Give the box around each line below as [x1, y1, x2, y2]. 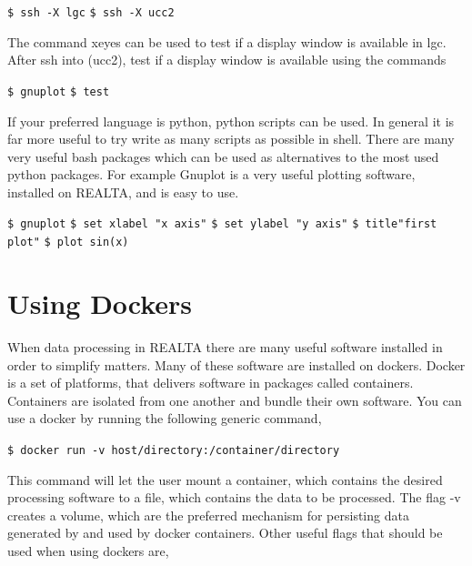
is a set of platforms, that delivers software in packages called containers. [7, 373, 414, 392]
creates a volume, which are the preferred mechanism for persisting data [7, 505, 409, 524]
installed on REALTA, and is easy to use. [7, 182, 239, 201]
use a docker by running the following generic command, [7, 409, 322, 428]
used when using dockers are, [7, 541, 169, 560]
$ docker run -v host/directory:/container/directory [7, 443, 340, 457]
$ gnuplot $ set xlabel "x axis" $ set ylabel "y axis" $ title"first [7, 217, 437, 231]
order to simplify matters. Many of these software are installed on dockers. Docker [7, 355, 466, 374]
